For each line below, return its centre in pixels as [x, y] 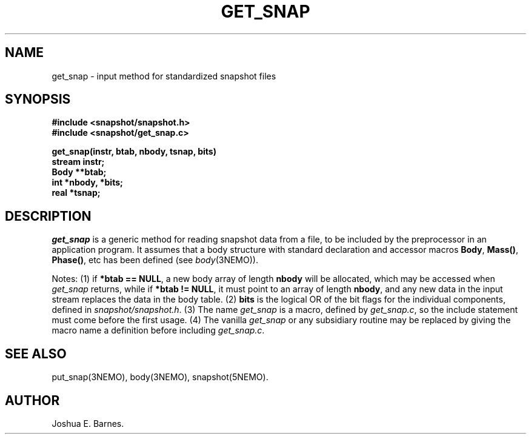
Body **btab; [79, 172]
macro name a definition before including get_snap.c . [158, 330]
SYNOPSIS [38, 99]
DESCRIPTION [48, 216]
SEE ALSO [36, 354]
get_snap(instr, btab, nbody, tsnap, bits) [134, 152]
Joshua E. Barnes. [88, 423]
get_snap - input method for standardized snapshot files [164, 76]
